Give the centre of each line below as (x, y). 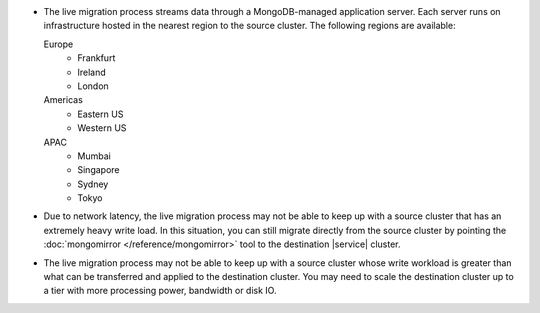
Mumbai (94, 156)
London (93, 86)
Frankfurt (96, 58)
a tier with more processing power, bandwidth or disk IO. (160, 291)
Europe (58, 44)
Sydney (93, 184)
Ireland (92, 72)
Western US (102, 128)
